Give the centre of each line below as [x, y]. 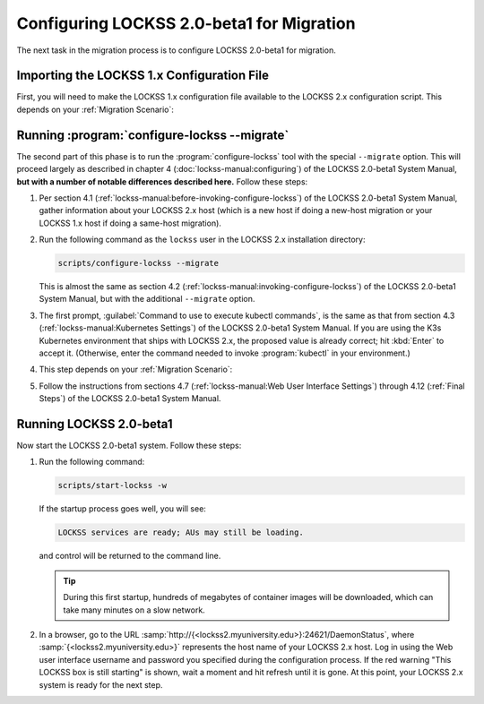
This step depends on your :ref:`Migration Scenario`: [136, 369]
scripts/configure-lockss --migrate [138, 263]
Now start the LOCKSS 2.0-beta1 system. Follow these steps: [129, 446]
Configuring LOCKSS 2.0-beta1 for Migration [186, 23]
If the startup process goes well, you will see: [122, 509]
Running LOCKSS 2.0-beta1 [95, 424]
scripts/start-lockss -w [112, 485]
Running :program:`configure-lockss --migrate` [153, 135]
